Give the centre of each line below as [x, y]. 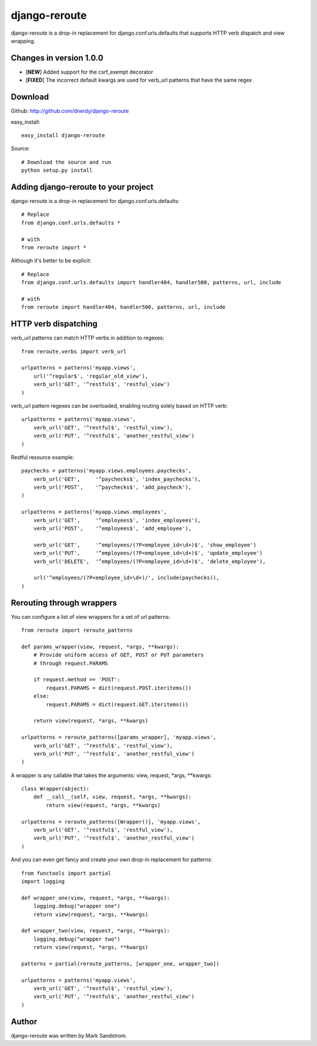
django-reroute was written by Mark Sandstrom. [69, 1035]
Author [24, 1022]
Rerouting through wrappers [64, 603]
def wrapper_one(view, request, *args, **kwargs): [96, 898]
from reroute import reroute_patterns [77, 630]
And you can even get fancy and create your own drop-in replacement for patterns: [112, 860]
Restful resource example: [43, 457]
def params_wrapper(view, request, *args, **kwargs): [100, 647]
